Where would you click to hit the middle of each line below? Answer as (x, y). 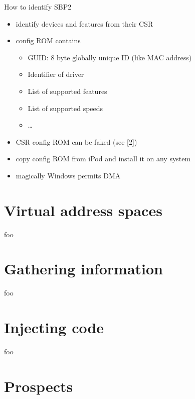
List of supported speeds (65, 108)
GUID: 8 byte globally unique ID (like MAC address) (110, 57)
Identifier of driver (56, 74)
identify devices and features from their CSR (84, 23)
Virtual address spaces (83, 210)
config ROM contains (48, 40)
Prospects (39, 386)
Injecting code (54, 327)
